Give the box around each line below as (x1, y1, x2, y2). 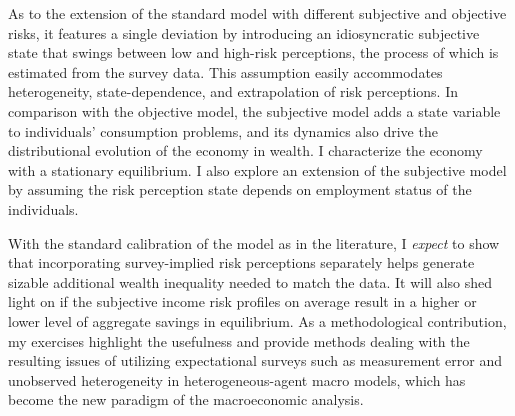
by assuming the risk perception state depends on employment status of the (8, 179, 472, 200)
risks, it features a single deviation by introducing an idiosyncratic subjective (8, 22, 480, 43)
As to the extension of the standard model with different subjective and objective (8, 3, 507, 23)
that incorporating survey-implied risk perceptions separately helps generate (8, 252, 475, 273)
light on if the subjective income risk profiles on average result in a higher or (8, 291, 477, 312)
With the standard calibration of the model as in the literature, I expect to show (8, 232, 500, 253)
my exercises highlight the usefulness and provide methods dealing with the (8, 330, 470, 351)
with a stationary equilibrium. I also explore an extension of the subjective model (8, 159, 507, 180)
